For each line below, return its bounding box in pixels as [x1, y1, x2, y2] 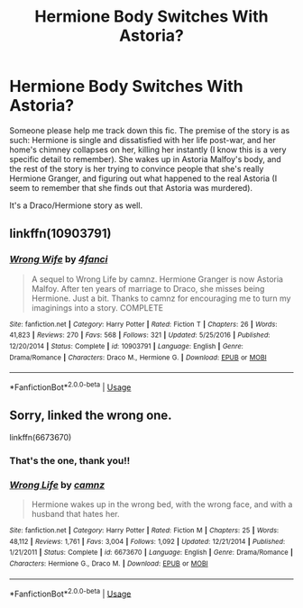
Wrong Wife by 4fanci [9, 253, 108, 266]
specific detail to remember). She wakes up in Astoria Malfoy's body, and [9, 153, 281, 164]
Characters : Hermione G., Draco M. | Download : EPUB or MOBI [9, 558, 209, 568]
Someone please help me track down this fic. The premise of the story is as [9, 124, 290, 136]
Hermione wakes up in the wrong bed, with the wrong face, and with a [31, 498, 293, 510]
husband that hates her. [31, 508, 120, 519]
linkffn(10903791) [9, 226, 112, 241]
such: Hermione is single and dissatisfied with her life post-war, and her [9, 134, 277, 145]
